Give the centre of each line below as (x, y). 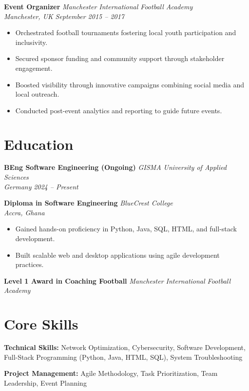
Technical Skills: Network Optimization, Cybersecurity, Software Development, (125, 347)
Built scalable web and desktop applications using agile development (117, 255)
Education (39, 144)
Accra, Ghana (24, 212)
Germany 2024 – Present (41, 186)
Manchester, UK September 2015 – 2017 (64, 16)
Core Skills (41, 324)
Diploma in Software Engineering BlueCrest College (88, 203)
